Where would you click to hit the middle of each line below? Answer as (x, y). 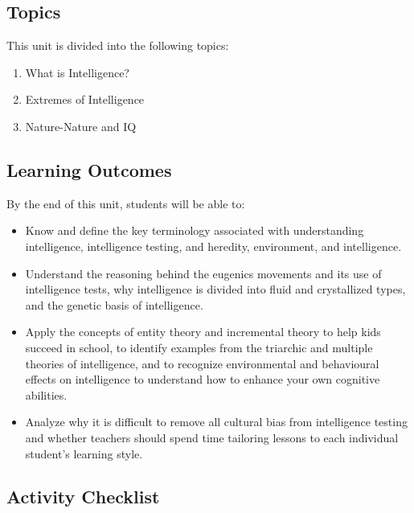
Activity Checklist (83, 497)
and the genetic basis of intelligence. (114, 304)
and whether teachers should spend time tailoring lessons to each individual (212, 437)
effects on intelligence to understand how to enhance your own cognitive (203, 379)
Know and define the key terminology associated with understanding (195, 230)
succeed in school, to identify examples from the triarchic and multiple (199, 347)
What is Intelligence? (77, 72)
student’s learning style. (84, 453)
